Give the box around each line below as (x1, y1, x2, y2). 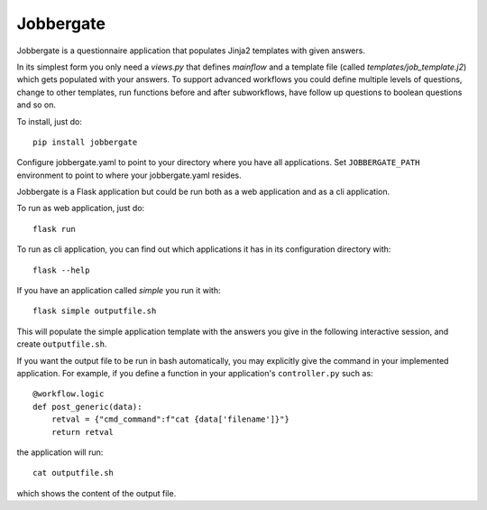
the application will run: (16, 447, 104, 458)
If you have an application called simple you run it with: (16, 285, 221, 296)
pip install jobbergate (32, 136, 138, 147)
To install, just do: (16, 116, 83, 126)
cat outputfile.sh (32, 468, 115, 478)
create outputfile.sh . (16, 338, 107, 349)
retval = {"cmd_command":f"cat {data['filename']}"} (51, 414, 290, 424)
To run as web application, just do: (16, 203, 145, 214)
